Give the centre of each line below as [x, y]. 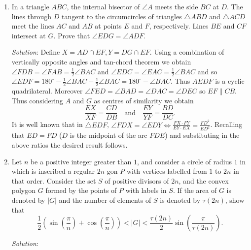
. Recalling [226, 124]
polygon [24, 190]
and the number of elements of [105, 200]
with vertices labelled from [167, 171]
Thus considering [37, 100]
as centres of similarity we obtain [144, 100]
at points [108, 26]
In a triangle [30, 6]
